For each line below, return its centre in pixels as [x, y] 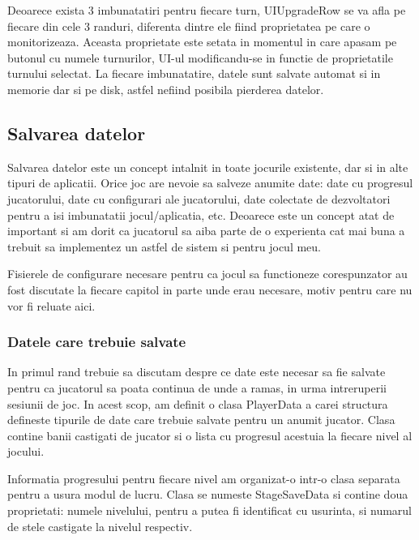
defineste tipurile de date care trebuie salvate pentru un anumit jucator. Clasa [201, 420]
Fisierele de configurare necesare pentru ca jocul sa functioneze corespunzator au [207, 274]
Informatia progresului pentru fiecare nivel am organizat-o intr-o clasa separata [204, 478]
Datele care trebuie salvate [97, 342]
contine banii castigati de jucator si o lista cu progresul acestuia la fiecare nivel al [210, 435]
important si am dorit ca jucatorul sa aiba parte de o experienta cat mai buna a [206, 231]
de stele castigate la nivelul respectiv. [100, 526]
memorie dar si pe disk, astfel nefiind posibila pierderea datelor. [166, 89]
